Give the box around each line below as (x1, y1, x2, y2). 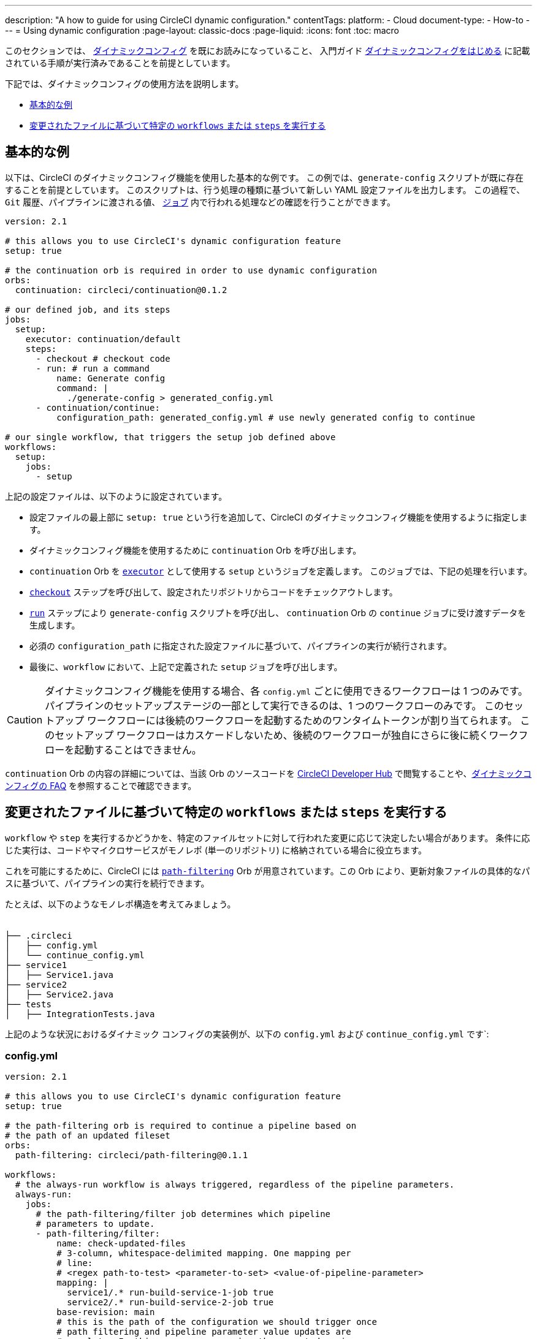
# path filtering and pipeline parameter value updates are (56, 1327, 351, 1337)
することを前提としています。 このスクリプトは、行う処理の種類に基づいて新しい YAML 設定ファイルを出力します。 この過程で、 (5, 184, 525, 195)
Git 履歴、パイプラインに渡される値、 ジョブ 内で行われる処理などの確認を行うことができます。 (5, 196, 396, 207)
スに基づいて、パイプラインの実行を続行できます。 (5, 877, 210, 888)
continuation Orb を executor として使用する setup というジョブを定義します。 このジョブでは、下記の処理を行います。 (29, 565, 532, 576)
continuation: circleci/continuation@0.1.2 (15, 284, 227, 295)
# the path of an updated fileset (5, 1131, 170, 1141)
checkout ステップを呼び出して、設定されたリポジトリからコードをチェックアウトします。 (29, 586, 398, 597)
